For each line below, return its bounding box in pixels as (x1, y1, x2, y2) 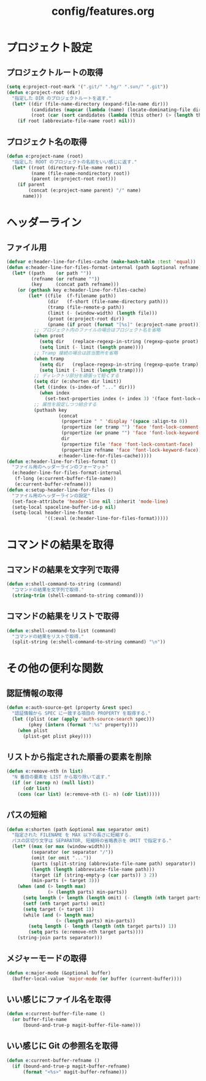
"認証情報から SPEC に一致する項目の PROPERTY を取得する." (12, 710, 151, 716)
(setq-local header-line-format (12, 510, 95, 516)
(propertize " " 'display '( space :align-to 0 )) (61, 419, 188, 425)
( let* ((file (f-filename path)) (28, 293, 116, 299)
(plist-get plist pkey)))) (22, 733, 92, 739)
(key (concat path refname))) (31, 281, 120, 288)
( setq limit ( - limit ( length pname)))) (39, 344, 144, 351)
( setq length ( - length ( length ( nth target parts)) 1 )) (28, 923, 177, 929)
